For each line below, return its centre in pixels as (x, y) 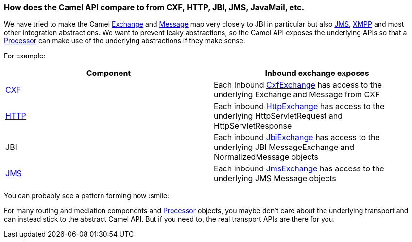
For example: (25, 56)
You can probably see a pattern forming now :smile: (87, 196)
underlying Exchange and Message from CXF (297, 95)
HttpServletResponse (253, 126)
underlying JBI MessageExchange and (284, 147)
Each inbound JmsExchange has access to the (299, 169)
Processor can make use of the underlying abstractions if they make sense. (125, 41)
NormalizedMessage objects (266, 157)
